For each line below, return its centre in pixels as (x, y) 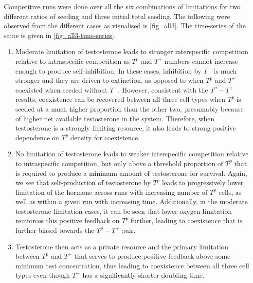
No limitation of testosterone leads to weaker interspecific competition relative (132, 154)
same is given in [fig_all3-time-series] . (60, 35)
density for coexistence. (105, 137)
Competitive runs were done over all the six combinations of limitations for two (122, 6)
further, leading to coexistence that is (187, 220)
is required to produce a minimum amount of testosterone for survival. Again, (131, 173)
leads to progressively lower (203, 182)
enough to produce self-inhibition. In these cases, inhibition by (108, 70)
